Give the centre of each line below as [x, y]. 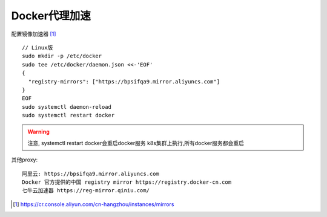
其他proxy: [25, 160]
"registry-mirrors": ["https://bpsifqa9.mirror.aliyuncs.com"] [124, 81]
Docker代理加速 [51, 16]
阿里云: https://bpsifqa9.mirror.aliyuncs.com [91, 173]
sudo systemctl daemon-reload [67, 107]
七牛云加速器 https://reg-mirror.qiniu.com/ [86, 191]
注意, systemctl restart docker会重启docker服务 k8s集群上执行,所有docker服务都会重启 [136, 143]
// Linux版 [38, 47]
